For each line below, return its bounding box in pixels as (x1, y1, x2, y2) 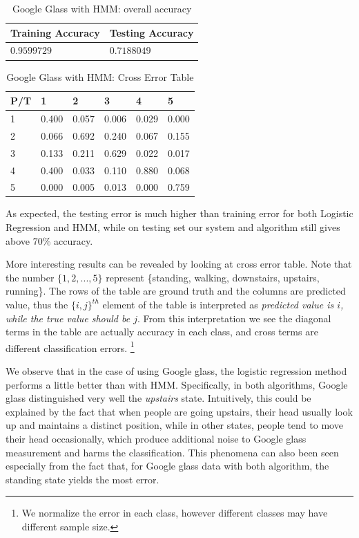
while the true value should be (6, 310, 130, 325)
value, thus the (6, 297, 68, 311)
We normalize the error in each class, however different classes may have (21, 505, 328, 520)
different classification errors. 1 (6, 338, 135, 355)
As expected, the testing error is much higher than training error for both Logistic (6, 206, 353, 221)
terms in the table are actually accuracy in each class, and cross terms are (6, 324, 318, 339)
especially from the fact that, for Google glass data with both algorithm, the (6, 458, 329, 473)
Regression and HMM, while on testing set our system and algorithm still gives (6, 220, 340, 234)
